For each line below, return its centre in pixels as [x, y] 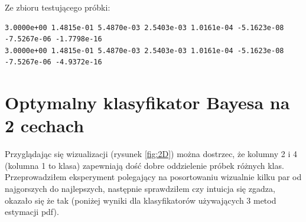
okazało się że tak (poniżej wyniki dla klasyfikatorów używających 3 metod [141, 200]
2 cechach [45, 125]
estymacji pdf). [32, 212]
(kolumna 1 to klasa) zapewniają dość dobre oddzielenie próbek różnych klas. [144, 165]
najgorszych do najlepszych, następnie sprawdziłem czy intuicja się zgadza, [140, 189]
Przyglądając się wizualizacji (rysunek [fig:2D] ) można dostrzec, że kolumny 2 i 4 [151, 154]
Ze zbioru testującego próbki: [58, 7]
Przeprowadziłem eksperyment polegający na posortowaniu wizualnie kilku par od [153, 177]
